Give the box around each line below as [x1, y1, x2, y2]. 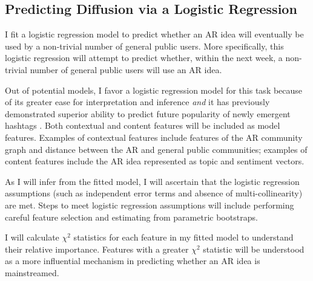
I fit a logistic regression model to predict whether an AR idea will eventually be [5, 28, 304, 40]
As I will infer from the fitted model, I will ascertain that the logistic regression [5, 175, 300, 187]
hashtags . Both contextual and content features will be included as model [5, 119, 280, 132]
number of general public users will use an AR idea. [30, 63, 222, 76]
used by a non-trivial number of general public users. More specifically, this [5, 39, 284, 52]
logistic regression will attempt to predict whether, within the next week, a [5, 51, 283, 64]
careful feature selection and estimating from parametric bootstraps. [5, 210, 258, 223]
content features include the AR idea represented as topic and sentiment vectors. [5, 155, 305, 167]
